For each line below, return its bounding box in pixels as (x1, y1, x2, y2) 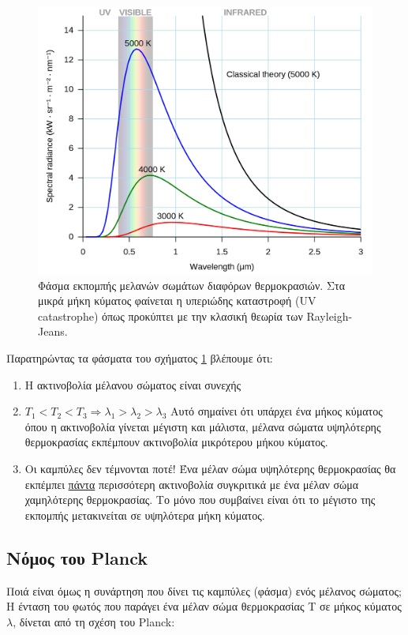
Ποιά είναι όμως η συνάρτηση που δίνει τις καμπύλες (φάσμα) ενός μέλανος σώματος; (6, 582, 402, 599)
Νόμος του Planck (6, 545, 148, 569)
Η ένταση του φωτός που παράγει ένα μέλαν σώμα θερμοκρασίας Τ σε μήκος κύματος (6, 598, 402, 614)
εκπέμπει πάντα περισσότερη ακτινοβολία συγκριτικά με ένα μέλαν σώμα (24, 475, 359, 492)
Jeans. (38, 323, 68, 340)
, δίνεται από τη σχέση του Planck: (13, 613, 175, 629)
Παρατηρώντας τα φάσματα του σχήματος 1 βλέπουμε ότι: (6, 350, 273, 366)
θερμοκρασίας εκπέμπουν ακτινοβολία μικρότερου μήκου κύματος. (24, 434, 328, 450)
